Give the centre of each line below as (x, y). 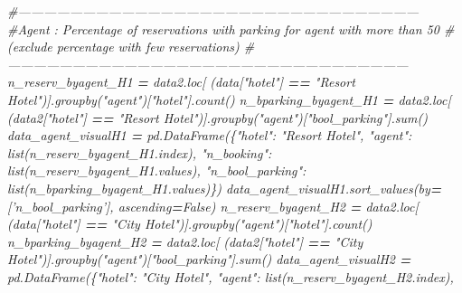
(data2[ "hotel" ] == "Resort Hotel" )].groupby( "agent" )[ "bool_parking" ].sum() (217, 117)
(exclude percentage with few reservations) (123, 47)
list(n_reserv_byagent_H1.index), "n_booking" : (140, 152)
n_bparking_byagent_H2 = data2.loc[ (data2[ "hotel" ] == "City (185, 241)
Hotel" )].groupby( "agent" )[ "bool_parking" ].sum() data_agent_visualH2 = (209, 259)
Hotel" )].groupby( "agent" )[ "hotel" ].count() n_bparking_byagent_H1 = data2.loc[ (229, 99)
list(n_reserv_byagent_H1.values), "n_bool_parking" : (157, 170)
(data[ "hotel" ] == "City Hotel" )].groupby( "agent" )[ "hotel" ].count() (190, 224)
